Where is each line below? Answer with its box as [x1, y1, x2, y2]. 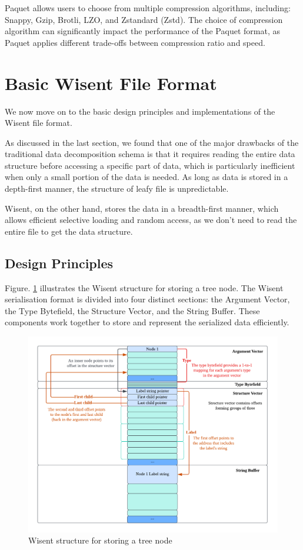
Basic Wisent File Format [5, 71, 217, 95]
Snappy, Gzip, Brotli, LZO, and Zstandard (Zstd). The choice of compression [5, 13, 283, 25]
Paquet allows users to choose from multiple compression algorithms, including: [5, 2, 291, 14]
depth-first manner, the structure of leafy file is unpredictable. [5, 182, 229, 195]
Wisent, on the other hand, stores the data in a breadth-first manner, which [5, 202, 279, 214]
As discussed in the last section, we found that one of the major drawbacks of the [5, 136, 299, 148]
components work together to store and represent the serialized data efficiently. [5, 316, 289, 328]
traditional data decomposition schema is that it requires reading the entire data [5, 148, 295, 160]
